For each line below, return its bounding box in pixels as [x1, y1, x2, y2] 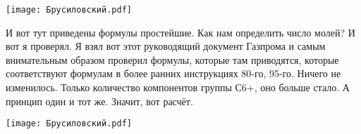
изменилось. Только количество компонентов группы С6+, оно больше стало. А [6, 80, 350, 95]
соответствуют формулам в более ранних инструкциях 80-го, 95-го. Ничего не [6, 66, 341, 81]
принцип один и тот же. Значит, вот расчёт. [6, 93, 193, 108]
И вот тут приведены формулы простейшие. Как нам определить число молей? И [6, 25, 355, 39]
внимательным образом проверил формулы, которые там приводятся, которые [6, 52, 339, 67]
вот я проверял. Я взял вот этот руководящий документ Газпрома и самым [6, 39, 326, 53]
